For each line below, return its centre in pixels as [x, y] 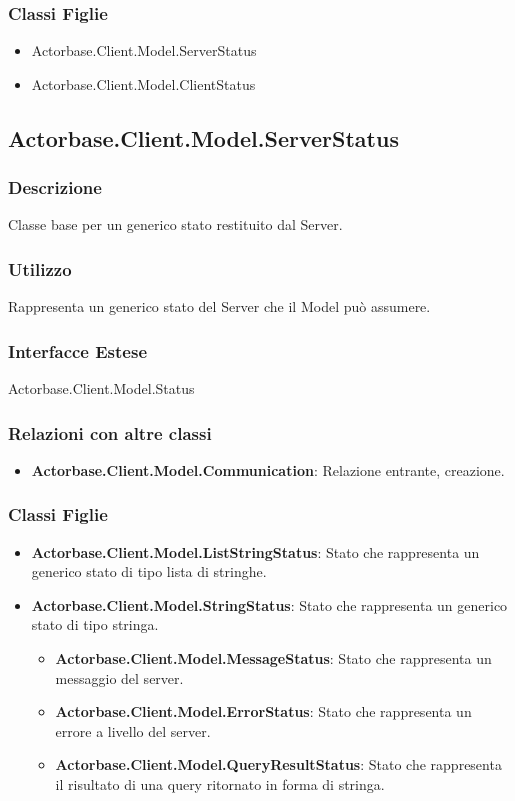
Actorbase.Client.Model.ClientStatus [143, 83]
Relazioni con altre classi [110, 432]
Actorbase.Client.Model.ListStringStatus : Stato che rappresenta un [255, 551]
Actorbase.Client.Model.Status [101, 388]
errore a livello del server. [133, 730]
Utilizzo [40, 268]
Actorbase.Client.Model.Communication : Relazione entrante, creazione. [268, 469]
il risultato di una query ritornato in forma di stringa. [220, 784]
